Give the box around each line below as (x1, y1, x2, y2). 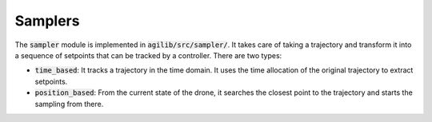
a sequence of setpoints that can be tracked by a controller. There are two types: (14, 50, 282, 60)
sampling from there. (34, 99, 104, 108)
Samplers (14, 12, 80, 30)
